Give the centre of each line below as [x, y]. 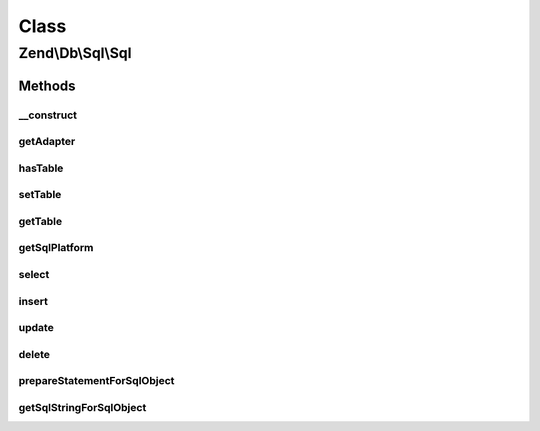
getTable [40, 221]
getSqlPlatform [56, 248]
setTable [40, 195]
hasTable [41, 168]
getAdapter [47, 142]
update [36, 328]
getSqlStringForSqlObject [82, 407]
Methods [47, 85]
